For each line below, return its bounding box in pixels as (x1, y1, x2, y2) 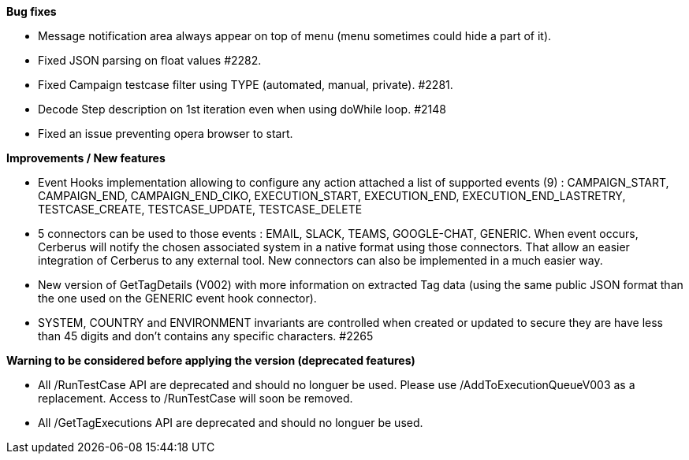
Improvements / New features (6, 151, 166, 165)
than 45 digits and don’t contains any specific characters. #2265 (38, 329, 374, 343)
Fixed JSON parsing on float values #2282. (38, 54, 262, 67)
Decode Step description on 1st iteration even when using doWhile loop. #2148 (38, 102, 446, 116)
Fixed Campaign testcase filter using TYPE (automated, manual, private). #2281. (38, 78, 453, 91)
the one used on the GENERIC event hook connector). (38, 291, 317, 305)
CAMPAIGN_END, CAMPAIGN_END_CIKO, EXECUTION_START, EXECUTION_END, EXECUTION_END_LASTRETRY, (38, 189, 626, 202)
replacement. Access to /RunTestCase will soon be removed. (38, 391, 353, 405)
